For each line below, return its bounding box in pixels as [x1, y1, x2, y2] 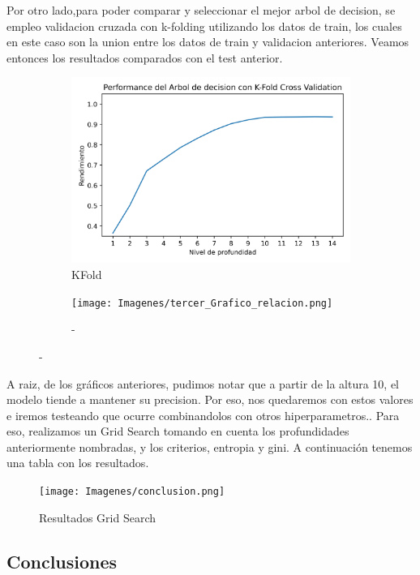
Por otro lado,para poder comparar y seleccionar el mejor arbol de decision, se [6, 2, 396, 18]
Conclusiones [6, 548, 118, 573]
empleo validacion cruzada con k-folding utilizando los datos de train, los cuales [6, 17, 402, 34]
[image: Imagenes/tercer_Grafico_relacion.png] [71, 297, 333, 309]
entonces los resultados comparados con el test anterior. [6, 49, 283, 66]
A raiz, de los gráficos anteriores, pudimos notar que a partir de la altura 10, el [6, 375, 400, 392]
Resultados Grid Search [39, 508, 156, 526]
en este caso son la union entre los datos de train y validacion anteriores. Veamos [6, 33, 409, 50]
